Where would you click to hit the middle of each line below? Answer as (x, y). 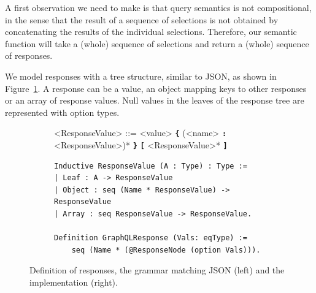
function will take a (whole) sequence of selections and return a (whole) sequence (157, 43)
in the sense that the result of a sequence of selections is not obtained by (142, 19)
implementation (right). (74, 282)
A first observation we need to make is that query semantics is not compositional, (158, 7)
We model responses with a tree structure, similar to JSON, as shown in (141, 76)
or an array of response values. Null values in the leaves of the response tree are (155, 100)
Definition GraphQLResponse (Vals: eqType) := (151, 238)
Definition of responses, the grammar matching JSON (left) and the (157, 270)
